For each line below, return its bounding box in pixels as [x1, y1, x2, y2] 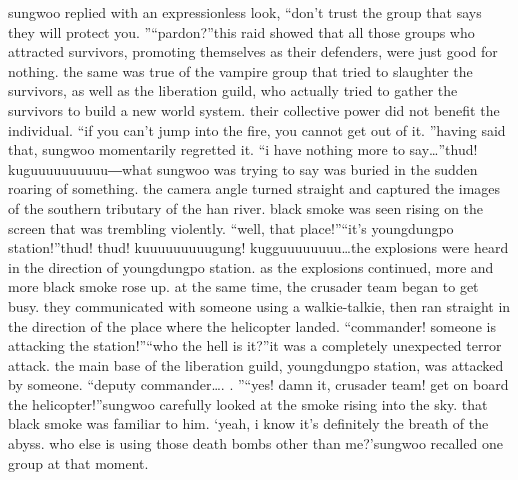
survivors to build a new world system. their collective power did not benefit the [8, 99, 500, 120]
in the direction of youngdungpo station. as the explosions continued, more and [8, 256, 494, 277]
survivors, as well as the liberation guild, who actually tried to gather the [8, 80, 458, 101]
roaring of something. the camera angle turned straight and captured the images [8, 178, 501, 199]
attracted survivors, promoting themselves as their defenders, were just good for [8, 41, 498, 62]
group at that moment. [8, 452, 149, 473]
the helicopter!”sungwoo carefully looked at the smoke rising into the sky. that [8, 393, 488, 414]
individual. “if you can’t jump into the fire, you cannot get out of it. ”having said [8, 119, 506, 140]
